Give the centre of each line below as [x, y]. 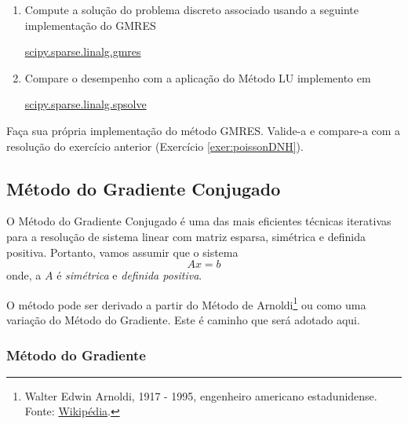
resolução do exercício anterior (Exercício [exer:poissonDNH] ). [155, 146]
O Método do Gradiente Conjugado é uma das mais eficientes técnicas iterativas [199, 221]
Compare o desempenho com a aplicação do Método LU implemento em [198, 77]
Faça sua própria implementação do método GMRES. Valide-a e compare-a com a [204, 130]
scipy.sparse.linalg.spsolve [86, 104]
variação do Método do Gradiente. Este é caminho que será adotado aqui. [183, 319]
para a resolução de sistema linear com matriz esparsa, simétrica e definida [186, 236]
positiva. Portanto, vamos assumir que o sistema [122, 252]
